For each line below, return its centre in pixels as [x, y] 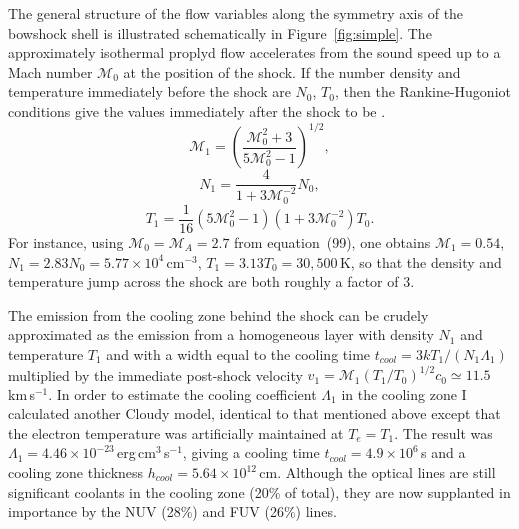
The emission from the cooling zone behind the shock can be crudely [218, 314]
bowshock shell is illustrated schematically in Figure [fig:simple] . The [220, 32]
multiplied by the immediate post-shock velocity [155, 374]
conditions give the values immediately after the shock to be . [197, 110]
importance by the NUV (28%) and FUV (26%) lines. [172, 511]
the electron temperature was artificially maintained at [176, 432]
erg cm [136, 452]
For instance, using [66, 241]
